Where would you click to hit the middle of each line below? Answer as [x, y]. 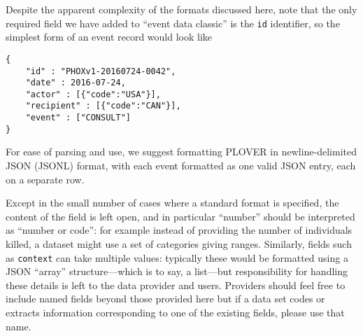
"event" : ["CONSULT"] [78, 118]
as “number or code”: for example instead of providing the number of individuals [179, 230]
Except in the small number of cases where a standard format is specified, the [172, 203]
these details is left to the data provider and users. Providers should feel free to [176, 285]
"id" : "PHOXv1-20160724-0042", [101, 71]
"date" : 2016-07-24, [76, 83]
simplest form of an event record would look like [109, 37]
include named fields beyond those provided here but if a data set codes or [165, 299]
